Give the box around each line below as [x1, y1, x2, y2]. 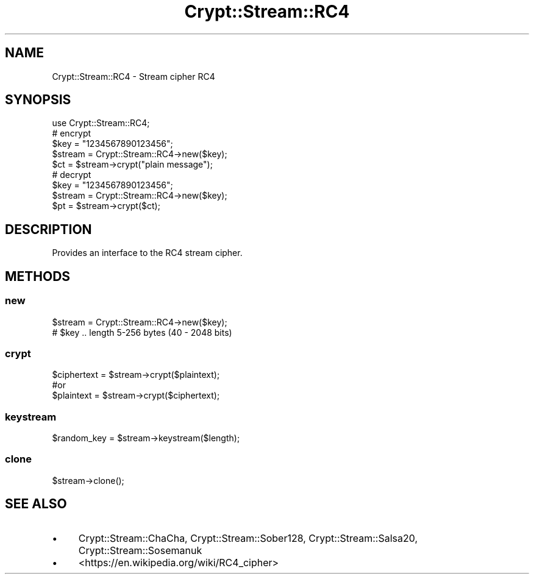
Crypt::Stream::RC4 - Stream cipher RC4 [52, 71, 215, 82]
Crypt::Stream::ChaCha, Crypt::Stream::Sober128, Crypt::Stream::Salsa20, [78, 531, 418, 544]
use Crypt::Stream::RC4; [52, 118, 150, 129]
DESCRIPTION [5, 221, 92, 237]
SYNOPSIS [5, 92, 71, 108]
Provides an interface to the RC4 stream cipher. [52, 247, 243, 258]
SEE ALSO [5, 496, 67, 512]
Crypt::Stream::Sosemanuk [78, 544, 202, 556]
